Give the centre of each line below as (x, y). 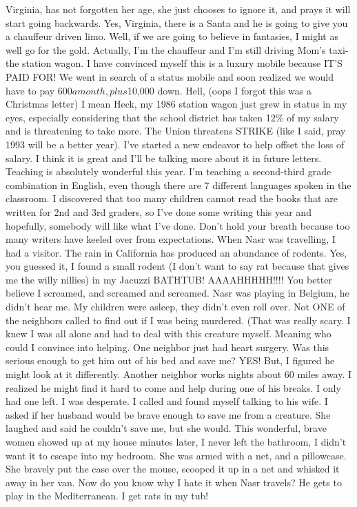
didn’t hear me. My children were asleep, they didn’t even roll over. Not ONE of (175, 307)
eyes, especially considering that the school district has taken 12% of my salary (172, 117)
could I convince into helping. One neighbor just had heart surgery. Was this (167, 347)
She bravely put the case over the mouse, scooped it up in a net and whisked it (173, 469)
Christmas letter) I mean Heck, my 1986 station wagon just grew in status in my (176, 104)
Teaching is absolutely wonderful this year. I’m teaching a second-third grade (169, 171)
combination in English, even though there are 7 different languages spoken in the (178, 185)
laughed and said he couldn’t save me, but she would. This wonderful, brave (166, 428)
